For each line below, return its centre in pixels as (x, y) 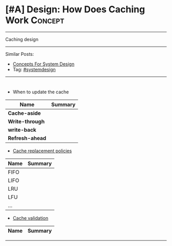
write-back (22, 130)
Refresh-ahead (27, 138)
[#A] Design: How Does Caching (75, 9)
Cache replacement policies (42, 151)
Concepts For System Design (44, 64)
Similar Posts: (20, 54)
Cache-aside (24, 113)
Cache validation (30, 218)
